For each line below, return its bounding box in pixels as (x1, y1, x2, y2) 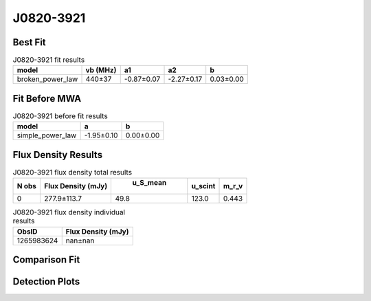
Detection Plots (12, 276, 80, 288)
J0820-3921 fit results (12, 55, 85, 65)
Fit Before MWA (12, 93, 82, 104)
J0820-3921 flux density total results (12, 168, 133, 177)
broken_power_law (16, 74, 78, 84)
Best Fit (12, 36, 46, 48)
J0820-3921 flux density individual (12, 208, 126, 217)
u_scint (191, 181, 216, 191)
